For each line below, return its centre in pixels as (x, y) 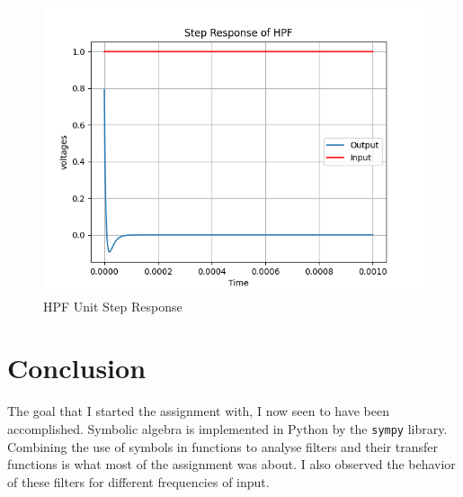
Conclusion (77, 368)
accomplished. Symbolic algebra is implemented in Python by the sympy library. (227, 428)
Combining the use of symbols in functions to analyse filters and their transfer (223, 446)
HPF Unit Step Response (113, 306)
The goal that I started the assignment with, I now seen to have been (198, 411)
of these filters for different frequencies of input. (138, 481)
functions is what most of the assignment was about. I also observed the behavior (231, 464)
